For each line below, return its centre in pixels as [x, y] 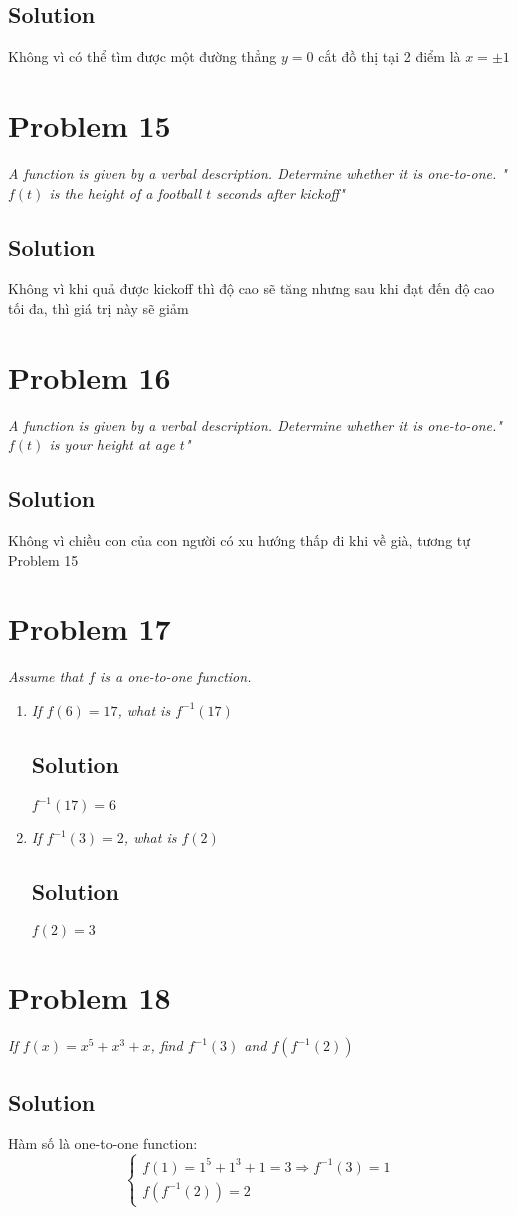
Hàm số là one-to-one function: [103, 1143]
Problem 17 [89, 628]
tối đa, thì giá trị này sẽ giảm [98, 307]
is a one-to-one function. [176, 676]
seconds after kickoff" [280, 192]
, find [166, 1045]
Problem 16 [89, 376]
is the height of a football [125, 192]
